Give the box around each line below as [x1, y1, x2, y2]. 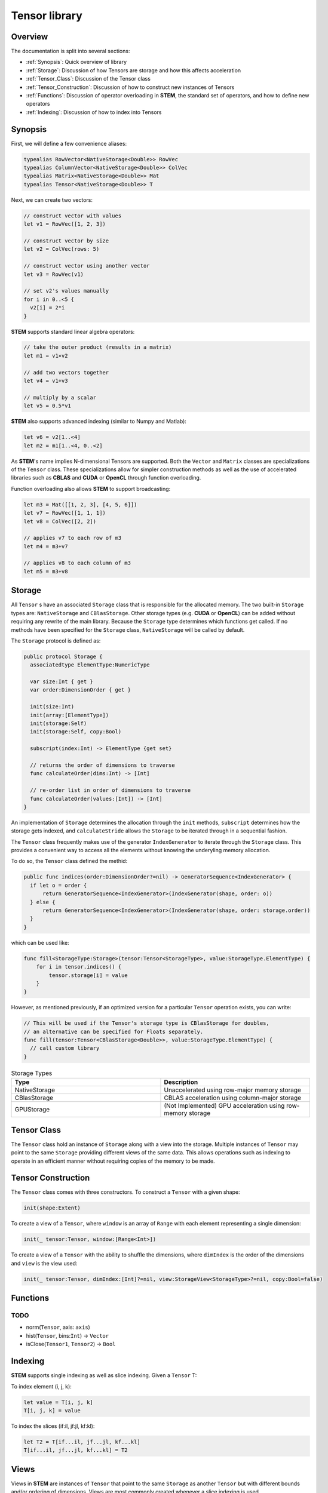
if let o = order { [30, 881, 87, 889]
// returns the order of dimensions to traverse [30, 761, 176, 769]
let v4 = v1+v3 [23, 377, 68, 385]
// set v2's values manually [23, 287, 109, 294]
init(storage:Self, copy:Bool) [30, 729, 122, 735]
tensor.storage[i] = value [48, 972, 128, 979]
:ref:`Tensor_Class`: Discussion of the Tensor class [26, 75, 151, 82]
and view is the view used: [11, 1259, 78, 1267]
